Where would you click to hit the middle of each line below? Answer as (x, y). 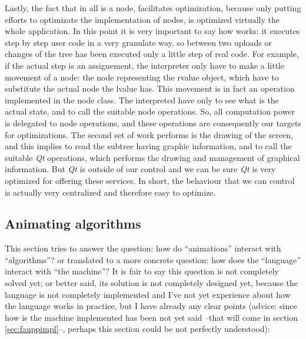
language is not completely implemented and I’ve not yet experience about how (148, 294)
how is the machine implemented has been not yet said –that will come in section (152, 317)
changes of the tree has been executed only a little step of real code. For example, (152, 54)
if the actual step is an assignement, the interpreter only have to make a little (145, 65)
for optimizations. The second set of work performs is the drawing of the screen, (149, 134)
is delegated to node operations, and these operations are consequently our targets (153, 122)
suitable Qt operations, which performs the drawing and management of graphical (152, 157)
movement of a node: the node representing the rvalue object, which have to (142, 77)
